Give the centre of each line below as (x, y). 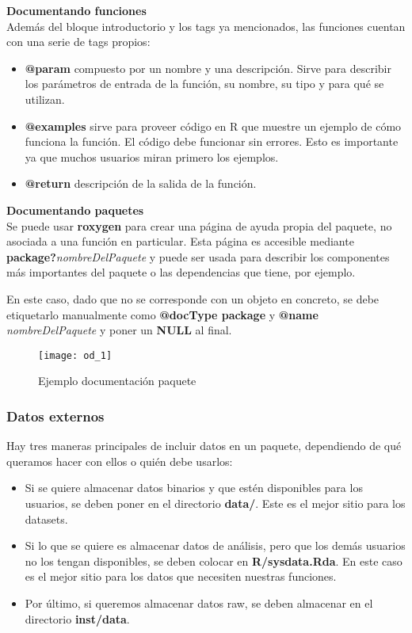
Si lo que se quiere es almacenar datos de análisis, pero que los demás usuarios (215, 545)
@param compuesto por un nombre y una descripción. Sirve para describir (208, 68)
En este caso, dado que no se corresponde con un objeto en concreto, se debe (193, 298)
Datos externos (55, 416)
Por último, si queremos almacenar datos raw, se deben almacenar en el (199, 602)
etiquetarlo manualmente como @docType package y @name (162, 314)
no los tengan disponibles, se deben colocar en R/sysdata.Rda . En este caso (214, 561)
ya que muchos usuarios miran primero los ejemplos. (152, 156)
